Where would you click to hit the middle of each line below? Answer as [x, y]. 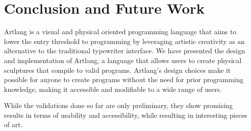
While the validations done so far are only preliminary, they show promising [118, 105]
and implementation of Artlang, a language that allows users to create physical [123, 60]
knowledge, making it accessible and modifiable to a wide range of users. [113, 89]
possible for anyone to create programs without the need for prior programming [124, 79]
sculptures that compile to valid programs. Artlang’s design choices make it [117, 70]
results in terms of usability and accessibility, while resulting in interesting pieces [126, 115]
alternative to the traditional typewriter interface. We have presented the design [125, 51]
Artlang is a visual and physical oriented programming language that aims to [120, 32]
